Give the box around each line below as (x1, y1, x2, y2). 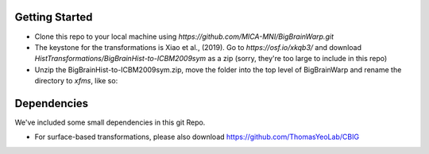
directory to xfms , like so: (34, 76, 118, 86)
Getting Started (14, 10, 93, 24)
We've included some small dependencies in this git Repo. (14, 117, 206, 127)
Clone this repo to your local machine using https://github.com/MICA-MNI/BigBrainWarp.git (34, 32, 334, 41)
